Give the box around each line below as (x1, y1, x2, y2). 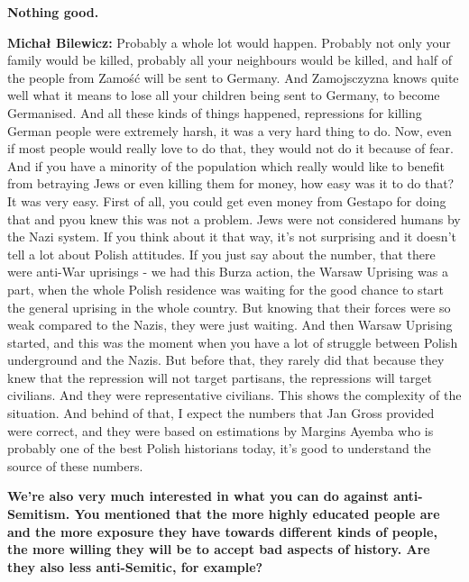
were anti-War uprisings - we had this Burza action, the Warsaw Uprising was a (7, 262, 448, 281)
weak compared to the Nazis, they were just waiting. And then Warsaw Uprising (7, 315, 453, 334)
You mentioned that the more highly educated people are (74, 505, 440, 523)
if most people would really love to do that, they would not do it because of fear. (7, 139, 454, 158)
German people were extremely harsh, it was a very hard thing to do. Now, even (7, 121, 452, 140)
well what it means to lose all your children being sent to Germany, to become (7, 86, 440, 105)
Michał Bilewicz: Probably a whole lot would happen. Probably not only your (7, 32, 451, 51)
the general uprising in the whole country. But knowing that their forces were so (7, 297, 451, 316)
